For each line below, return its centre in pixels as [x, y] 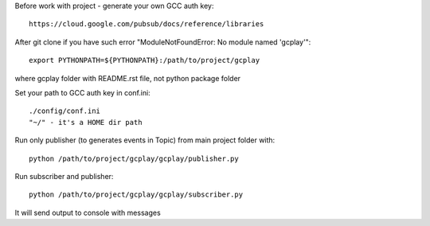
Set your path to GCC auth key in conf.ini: [82, 92]
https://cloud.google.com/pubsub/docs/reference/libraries [147, 24]
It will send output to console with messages [88, 212]
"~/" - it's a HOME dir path [86, 122]
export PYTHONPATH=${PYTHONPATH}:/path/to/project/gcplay [145, 60]
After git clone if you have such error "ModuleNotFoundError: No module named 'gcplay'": [163, 42]
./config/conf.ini [65, 111]
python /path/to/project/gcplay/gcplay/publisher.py [134, 158]
